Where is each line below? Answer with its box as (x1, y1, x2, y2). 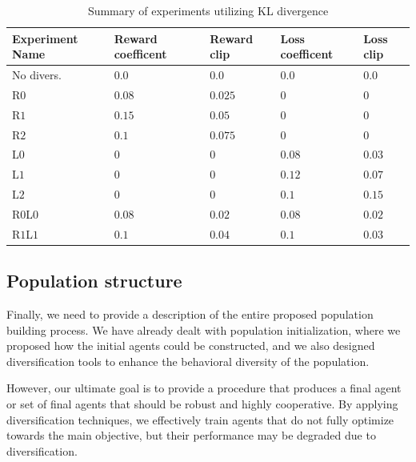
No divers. (12, 66, 62, 83)
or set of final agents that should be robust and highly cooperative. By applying (6, 396, 398, 412)
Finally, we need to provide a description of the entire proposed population (6, 306, 374, 323)
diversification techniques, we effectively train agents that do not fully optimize (6, 411, 394, 428)
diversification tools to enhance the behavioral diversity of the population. (6, 352, 370, 369)
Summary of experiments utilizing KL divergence (87, 2, 329, 18)
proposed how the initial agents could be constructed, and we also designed (6, 337, 375, 354)
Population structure (6, 268, 182, 293)
